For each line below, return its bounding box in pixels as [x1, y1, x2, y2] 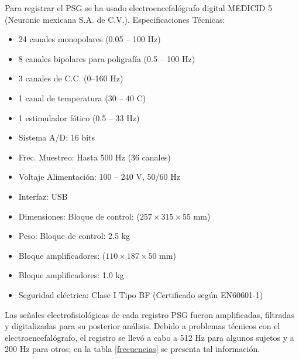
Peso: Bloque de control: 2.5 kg [18, 230, 130, 242]
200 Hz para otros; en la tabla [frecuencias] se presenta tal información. [5, 343, 260, 355]
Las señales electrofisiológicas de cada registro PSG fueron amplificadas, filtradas [5, 308, 294, 320]
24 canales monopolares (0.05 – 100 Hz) [18, 33, 161, 45]
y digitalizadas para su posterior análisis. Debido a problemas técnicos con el [5, 320, 280, 332]
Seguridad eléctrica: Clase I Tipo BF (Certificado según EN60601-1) [18, 288, 263, 300]
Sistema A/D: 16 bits [18, 131, 95, 143]
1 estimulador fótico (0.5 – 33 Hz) [18, 111, 140, 124]
